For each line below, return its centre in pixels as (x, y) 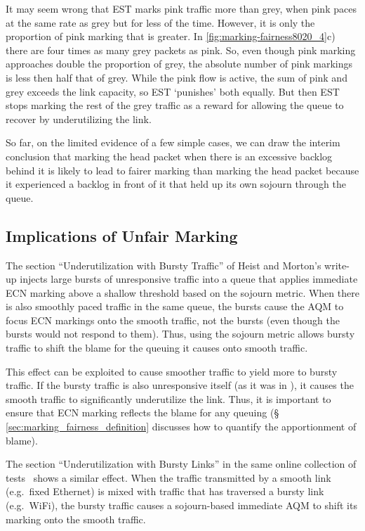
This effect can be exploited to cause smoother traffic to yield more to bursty (172, 371)
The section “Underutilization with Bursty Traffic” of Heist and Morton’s (164, 265)
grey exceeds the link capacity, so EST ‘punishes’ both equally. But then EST (173, 91)
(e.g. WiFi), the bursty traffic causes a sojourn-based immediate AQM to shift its (181, 505)
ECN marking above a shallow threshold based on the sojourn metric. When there (182, 292)
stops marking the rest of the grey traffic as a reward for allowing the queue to (175, 105)
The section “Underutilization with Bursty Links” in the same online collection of (181, 464)
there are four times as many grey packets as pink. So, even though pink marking (181, 50)
